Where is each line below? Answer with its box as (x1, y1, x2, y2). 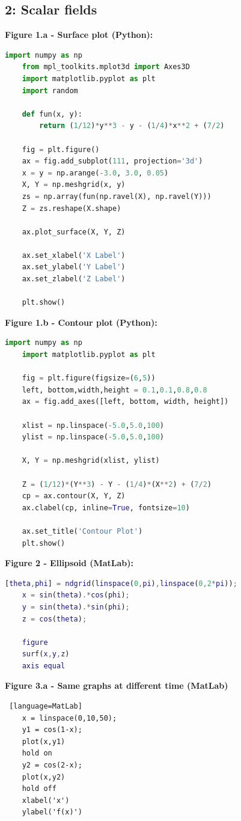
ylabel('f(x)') (22, 808, 82, 817)
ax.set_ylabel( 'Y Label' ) (22, 263, 126, 272)
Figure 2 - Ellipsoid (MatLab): (5, 557, 134, 569)
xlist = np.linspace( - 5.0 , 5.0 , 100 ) (22, 421, 164, 430)
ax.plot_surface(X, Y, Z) (22, 227, 126, 236)
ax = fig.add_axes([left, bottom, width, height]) (22, 397, 229, 406)
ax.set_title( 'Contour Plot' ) (22, 526, 143, 536)
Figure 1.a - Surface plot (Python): (5, 28, 153, 41)
